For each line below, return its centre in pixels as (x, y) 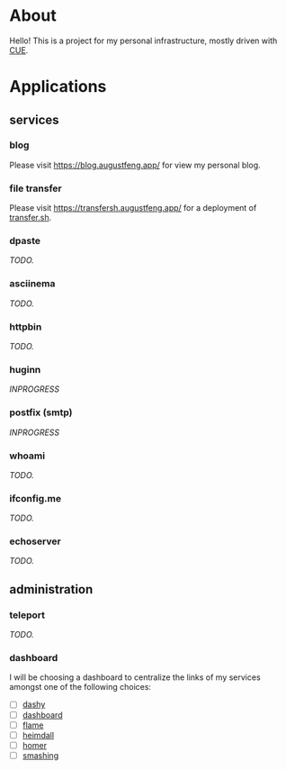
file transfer (36, 188)
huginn (25, 369)
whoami (27, 456)
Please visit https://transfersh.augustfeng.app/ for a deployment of (133, 208)
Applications (58, 87)
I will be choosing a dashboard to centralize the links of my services (135, 677)
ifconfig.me (35, 498)
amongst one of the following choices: (80, 687)
